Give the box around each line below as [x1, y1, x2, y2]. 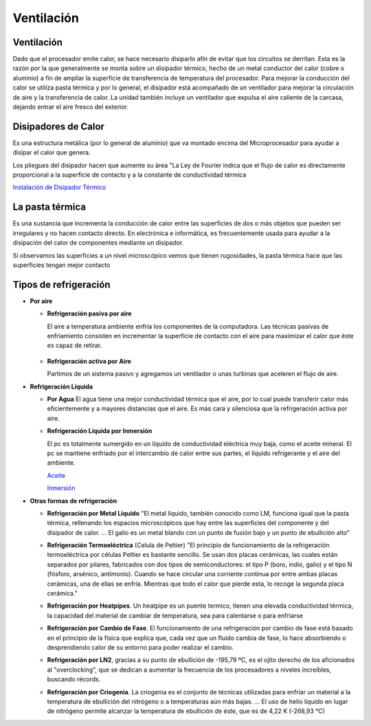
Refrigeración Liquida [30, 382, 93, 390]
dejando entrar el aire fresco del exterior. [12, 103, 128, 111]
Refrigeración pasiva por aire [47, 309, 132, 318]
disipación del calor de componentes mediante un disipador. [12, 239, 184, 247]
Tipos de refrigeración [12, 278, 111, 290]
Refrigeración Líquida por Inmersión [47, 427, 153, 435]
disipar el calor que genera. [12, 148, 91, 157]
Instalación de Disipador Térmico [12, 183, 106, 192]
